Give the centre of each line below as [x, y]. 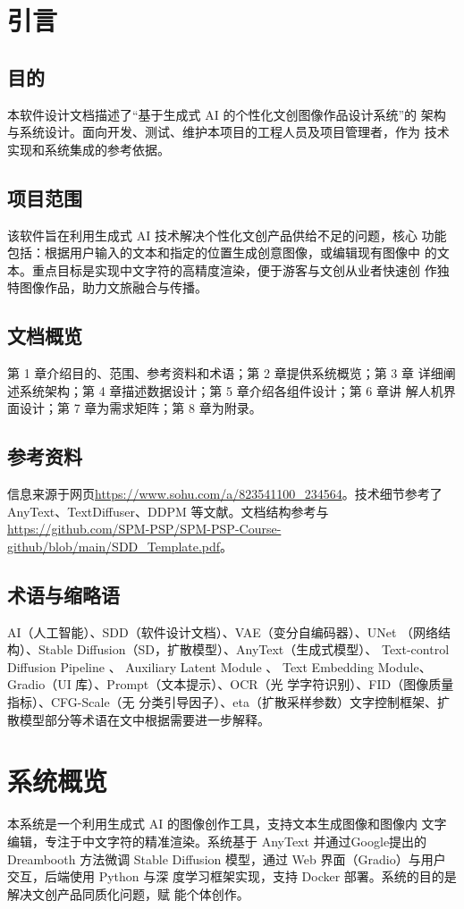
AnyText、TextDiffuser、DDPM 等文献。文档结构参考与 [168, 511]
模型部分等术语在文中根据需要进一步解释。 [144, 719]
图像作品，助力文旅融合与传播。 [113, 287]
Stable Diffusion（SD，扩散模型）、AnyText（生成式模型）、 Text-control [244, 649]
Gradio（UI [39, 684]
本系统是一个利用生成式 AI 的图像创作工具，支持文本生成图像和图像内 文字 [227, 824]
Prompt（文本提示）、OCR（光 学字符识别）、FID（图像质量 [280, 684]
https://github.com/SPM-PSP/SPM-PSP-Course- [144, 529]
